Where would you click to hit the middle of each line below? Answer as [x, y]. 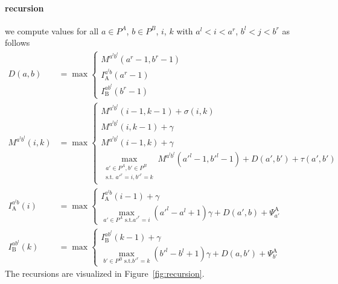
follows [18, 43]
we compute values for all [52, 30]
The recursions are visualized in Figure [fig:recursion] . [105, 273]
